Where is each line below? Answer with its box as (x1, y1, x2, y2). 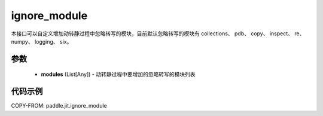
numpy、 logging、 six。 (11, 38, 72, 45)
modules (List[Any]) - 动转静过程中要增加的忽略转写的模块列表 (41, 71, 196, 78)
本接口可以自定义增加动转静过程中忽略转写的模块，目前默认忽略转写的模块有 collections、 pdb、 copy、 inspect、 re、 (11, 30, 305, 37)
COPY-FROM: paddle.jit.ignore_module (11, 102, 107, 109)
